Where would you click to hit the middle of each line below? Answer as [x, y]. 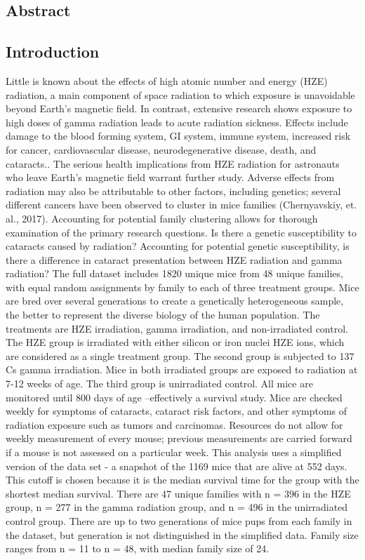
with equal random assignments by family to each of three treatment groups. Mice [182, 287]
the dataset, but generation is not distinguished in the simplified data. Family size [182, 534]
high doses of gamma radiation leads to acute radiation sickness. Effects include [177, 122]
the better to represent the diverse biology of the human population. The [163, 315]
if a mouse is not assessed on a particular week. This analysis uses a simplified [174, 452]
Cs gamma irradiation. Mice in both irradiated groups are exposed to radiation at [182, 369]
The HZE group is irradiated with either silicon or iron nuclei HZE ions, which [175, 342]
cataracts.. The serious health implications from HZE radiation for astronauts [173, 163]
